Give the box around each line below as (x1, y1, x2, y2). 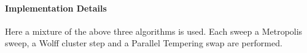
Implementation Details (5, 1, 107, 14)
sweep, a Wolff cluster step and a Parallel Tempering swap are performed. (5, 37, 282, 49)
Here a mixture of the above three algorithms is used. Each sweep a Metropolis (5, 24, 303, 37)
